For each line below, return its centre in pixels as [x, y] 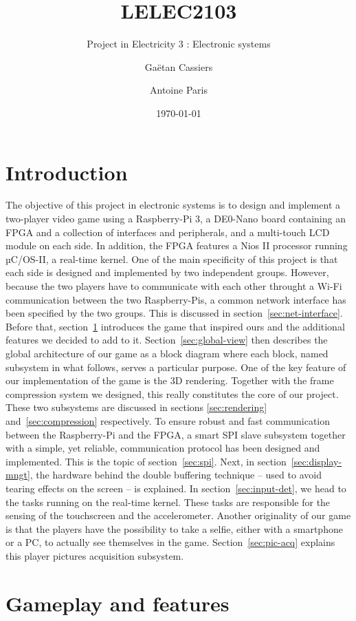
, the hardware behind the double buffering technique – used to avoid [176, 475]
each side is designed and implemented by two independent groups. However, [167, 272]
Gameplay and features [118, 603]
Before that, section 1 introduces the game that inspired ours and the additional [175, 326]
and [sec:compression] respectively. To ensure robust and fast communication [168, 420]
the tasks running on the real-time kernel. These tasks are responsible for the [168, 502]
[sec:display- [316, 461]
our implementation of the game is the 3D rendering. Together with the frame [170, 380]
